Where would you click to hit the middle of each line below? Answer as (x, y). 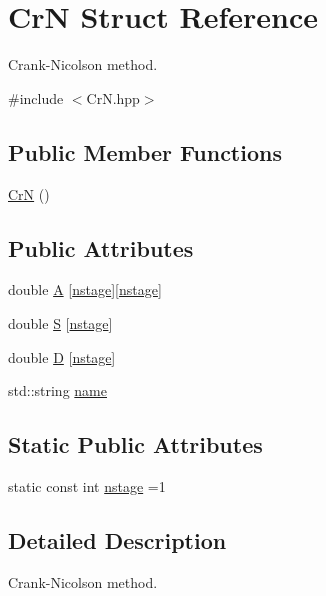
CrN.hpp (113, 97)
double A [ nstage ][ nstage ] (85, 289)
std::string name (57, 390)
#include (36, 97)
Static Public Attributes (135, 444)
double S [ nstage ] (60, 322)
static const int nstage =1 (87, 485)
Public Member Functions (145, 151)
